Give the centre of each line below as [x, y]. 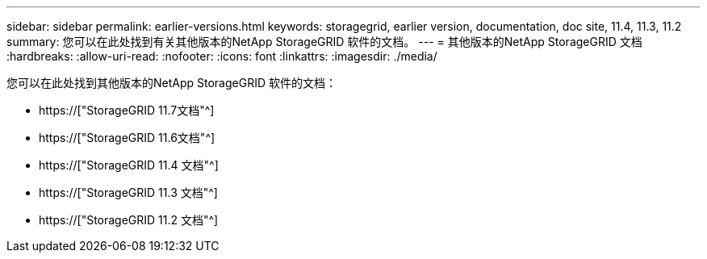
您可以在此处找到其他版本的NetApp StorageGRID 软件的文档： [172, 83]
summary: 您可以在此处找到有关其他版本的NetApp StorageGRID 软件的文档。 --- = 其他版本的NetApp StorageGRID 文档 [324, 42]
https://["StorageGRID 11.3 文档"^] [128, 192]
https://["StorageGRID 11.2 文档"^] [129, 220]
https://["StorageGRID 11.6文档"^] [127, 138]
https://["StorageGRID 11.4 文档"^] [129, 165]
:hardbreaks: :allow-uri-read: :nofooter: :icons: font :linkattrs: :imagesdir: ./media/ [222, 56]
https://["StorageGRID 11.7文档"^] [127, 110]
